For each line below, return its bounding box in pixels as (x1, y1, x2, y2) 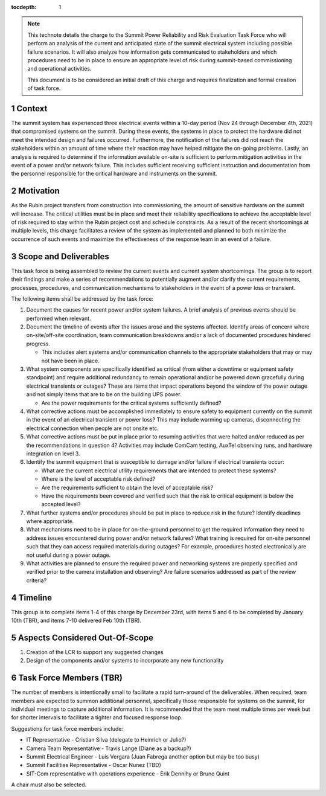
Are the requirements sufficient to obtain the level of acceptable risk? (41, 484, 214, 491)
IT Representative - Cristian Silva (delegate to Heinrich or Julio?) (26, 736, 187, 743)
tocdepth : (11, 4, 37, 10)
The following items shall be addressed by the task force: (11, 295, 154, 302)
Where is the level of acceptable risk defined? (41, 475, 156, 483)
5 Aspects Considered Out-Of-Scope (11, 632, 154, 643)
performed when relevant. (26, 315, 91, 322)
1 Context (11, 103, 48, 114)
